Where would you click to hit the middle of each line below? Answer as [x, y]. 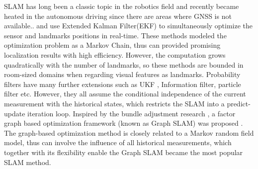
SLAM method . [28, 162]
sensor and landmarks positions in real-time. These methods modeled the [115, 35]
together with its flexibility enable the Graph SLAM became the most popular [124, 152]
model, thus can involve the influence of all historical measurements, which [118, 142]
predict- [239, 103]
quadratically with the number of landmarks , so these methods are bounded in [124, 64]
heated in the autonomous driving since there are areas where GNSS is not [118, 16]
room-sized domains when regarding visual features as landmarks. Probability [122, 74]
